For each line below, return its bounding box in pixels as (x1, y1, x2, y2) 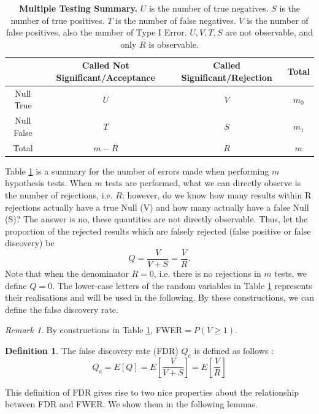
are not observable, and (225, 26, 313, 39)
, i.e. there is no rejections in (153, 267, 261, 279)
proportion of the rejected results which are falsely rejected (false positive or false (5, 224, 311, 237)
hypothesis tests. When (5, 176, 92, 189)
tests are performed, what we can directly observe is (105, 176, 301, 189)
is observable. (148, 37, 199, 50)
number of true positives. (10, 13, 105, 26)
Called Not (82, 59, 129, 72)
